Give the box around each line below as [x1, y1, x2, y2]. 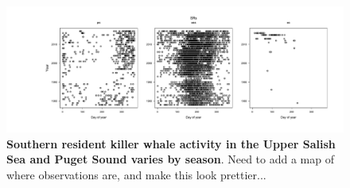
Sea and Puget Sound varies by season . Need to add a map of [6, 151, 335, 167]
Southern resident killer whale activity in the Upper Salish [6, 135, 336, 152]
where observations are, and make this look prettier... [6, 166, 266, 182]
